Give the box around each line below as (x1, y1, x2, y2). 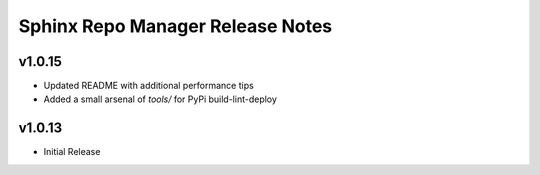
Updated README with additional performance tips (43, 80, 254, 92)
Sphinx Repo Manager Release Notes (18, 15, 333, 37)
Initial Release (43, 146, 101, 158)
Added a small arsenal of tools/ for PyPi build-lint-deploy (43, 93, 277, 105)
